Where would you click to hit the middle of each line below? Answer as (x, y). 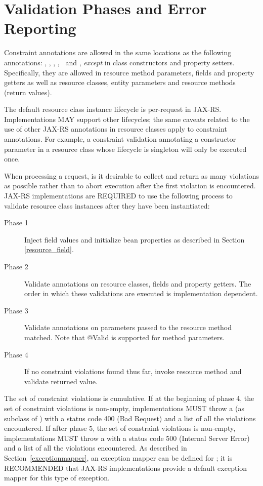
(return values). (28, 92)
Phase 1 (16, 222)
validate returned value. (61, 381)
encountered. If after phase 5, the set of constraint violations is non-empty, (120, 428)
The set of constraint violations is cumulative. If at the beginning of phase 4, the (129, 398)
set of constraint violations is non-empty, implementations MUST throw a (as (124, 408)
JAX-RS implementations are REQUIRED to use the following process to (118, 196)
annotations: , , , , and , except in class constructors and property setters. (119, 62)
